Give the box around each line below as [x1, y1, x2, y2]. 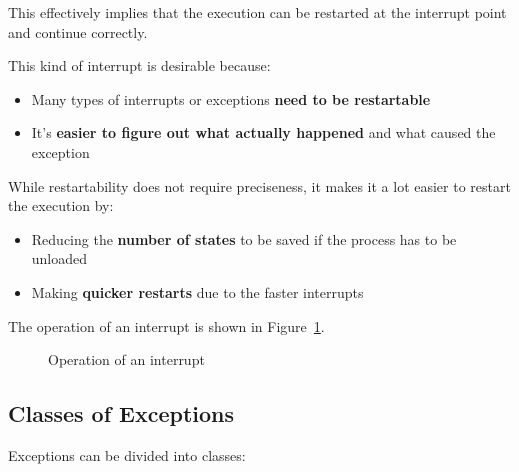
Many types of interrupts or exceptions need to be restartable [31, 88, 431, 109]
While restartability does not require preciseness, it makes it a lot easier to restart [8, 175, 511, 196]
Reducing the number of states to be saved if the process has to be [31, 228, 457, 249]
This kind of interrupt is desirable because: [8, 55, 271, 76]
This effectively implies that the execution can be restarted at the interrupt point [8, 2, 507, 22]
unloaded [31, 248, 88, 269]
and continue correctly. [8, 21, 148, 42]
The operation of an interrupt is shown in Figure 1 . [8, 315, 325, 336]
